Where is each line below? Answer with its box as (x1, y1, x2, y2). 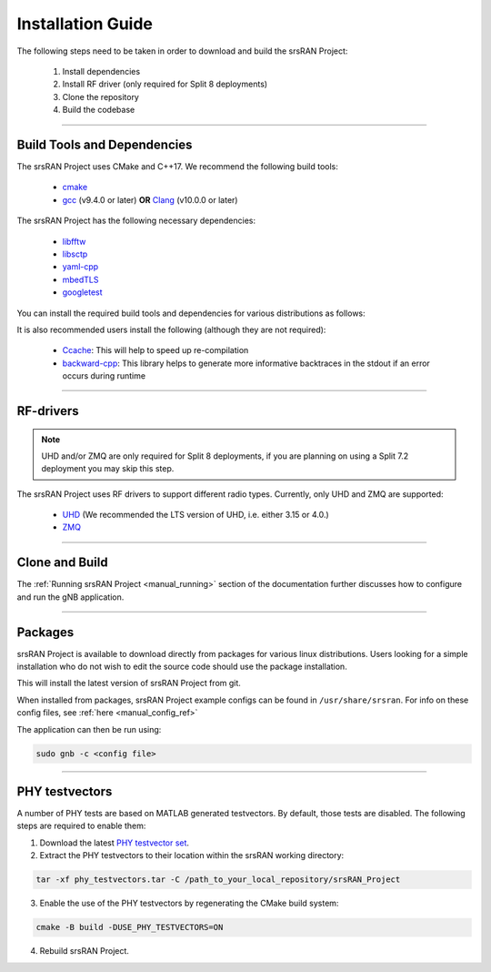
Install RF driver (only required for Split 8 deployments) (62, 78, 268, 90)
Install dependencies (62, 66, 141, 76)
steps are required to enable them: (16, 820, 146, 832)
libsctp (62, 248, 88, 259)
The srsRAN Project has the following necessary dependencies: (16, 215, 256, 227)
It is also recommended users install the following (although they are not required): (16, 324, 326, 335)
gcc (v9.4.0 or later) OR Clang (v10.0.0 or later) (62, 194, 238, 205)
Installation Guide (16, 14, 154, 34)
